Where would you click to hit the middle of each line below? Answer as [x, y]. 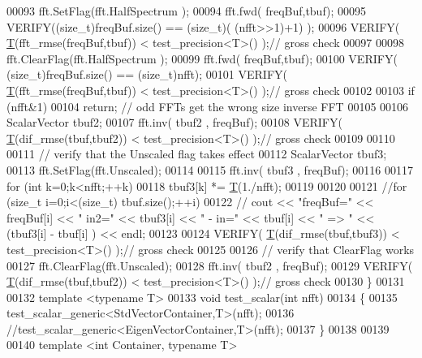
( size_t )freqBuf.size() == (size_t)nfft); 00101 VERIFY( [147, 74]
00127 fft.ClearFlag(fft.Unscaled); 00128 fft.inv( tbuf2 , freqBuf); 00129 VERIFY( [210, 265]
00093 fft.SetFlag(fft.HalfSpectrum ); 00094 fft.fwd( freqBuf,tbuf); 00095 [187, 11]
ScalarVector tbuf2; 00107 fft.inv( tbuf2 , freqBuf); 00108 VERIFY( [174, 122]
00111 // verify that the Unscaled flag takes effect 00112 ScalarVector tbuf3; [197, 154]
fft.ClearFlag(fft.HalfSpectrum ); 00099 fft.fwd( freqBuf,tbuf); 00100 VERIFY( [202, 58]
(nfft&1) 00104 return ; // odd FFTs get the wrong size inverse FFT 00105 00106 [208, 106]
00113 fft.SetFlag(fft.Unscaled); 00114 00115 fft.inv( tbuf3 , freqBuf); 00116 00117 [210, 169]
